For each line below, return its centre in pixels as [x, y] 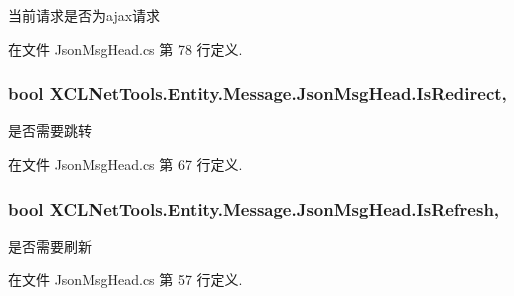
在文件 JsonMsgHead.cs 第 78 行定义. [125, 48]
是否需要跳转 [50, 130]
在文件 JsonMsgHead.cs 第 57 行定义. [125, 279]
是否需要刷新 [50, 245]
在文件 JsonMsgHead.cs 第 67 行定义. [125, 164]
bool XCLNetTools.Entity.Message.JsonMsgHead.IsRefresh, [254, 208]
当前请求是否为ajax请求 [84, 15]
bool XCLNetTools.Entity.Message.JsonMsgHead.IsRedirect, [257, 93]
